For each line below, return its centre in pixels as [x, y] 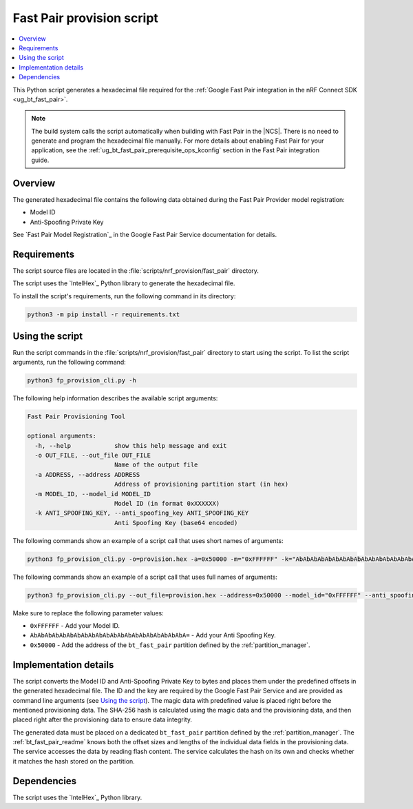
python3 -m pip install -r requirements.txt [104, 314]
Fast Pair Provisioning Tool [76, 417]
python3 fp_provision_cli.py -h [82, 380]
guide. [40, 160]
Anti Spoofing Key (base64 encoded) [176, 523]
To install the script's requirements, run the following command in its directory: [124, 296]
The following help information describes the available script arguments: [115, 398]
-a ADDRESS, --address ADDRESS [87, 474]
